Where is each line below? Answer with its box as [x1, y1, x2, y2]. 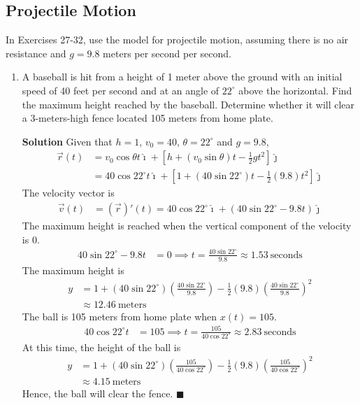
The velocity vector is [22, 185, 115, 200]
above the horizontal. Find [238, 83, 352, 97]
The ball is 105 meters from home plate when [22, 308, 217, 323]
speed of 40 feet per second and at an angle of [22, 83, 219, 97]
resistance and [6, 45, 66, 60]
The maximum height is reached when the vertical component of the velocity [22, 218, 352, 233]
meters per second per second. [103, 45, 231, 60]
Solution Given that [22, 134, 113, 148]
